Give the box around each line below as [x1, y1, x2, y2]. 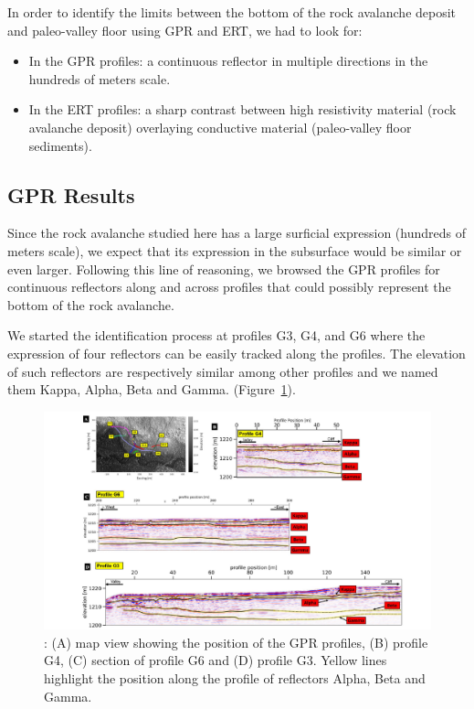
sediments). [28, 135, 92, 155]
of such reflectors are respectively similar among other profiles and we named [7, 361, 438, 381]
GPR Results [7, 180, 135, 209]
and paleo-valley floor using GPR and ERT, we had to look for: [7, 20, 363, 39]
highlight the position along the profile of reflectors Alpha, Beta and [44, 668, 426, 687]
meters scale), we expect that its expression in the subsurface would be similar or [7, 241, 462, 260]
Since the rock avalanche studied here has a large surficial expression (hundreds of [7, 223, 466, 242]
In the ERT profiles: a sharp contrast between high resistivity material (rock [28, 100, 457, 119]
